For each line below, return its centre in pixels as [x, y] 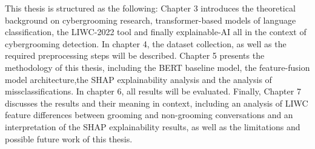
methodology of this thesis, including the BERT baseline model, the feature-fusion [157, 67]
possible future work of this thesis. [69, 138]
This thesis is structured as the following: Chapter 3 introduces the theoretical [150, 8]
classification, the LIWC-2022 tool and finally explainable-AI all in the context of [156, 32]
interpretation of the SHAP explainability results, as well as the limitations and [153, 126]
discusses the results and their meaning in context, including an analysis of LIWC [157, 103]
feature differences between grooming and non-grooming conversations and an [149, 115]
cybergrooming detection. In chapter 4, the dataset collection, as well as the [146, 43]
